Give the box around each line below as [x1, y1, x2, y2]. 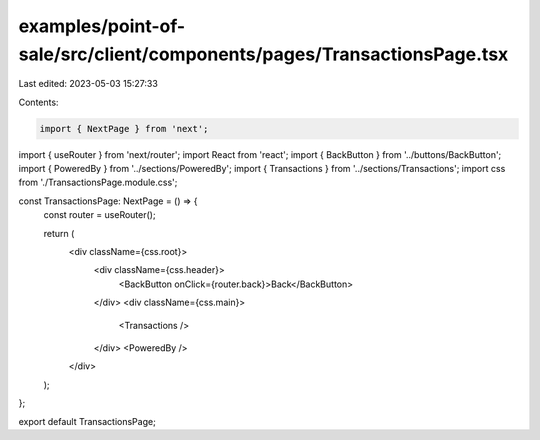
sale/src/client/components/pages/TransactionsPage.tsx [18, 43, 509, 65]
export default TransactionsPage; [18, 415, 157, 427]
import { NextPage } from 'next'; [39, 123, 209, 134]
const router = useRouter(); [43, 209, 156, 221]
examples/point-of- [18, 15, 186, 37]
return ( [43, 227, 75, 239]
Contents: [18, 96, 59, 108]
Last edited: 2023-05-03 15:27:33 [18, 78, 159, 90]
